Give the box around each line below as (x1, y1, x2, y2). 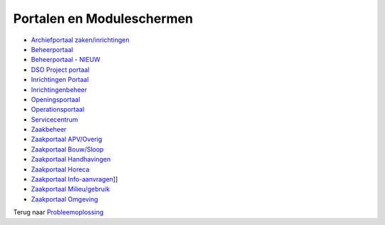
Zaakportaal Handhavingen (31, 155, 111, 164)
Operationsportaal (31, 105, 85, 114)
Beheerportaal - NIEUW (31, 56, 101, 64)
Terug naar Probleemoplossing (13, 208, 104, 216)
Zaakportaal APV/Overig (31, 135, 103, 144)
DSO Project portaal (31, 65, 90, 74)
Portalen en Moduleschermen (13, 11, 193, 26)
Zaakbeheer (31, 125, 67, 134)
